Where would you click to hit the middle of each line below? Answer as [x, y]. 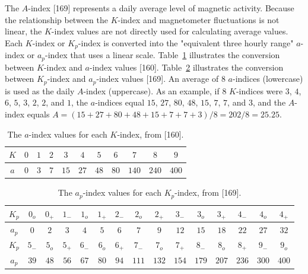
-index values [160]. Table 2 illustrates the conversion [186, 67]
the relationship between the [56, 19]
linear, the [23, 31]
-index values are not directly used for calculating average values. [170, 31]
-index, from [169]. [208, 192]
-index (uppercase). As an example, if [151, 90]
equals [38, 114]
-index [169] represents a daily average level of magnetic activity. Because [161, 8]
